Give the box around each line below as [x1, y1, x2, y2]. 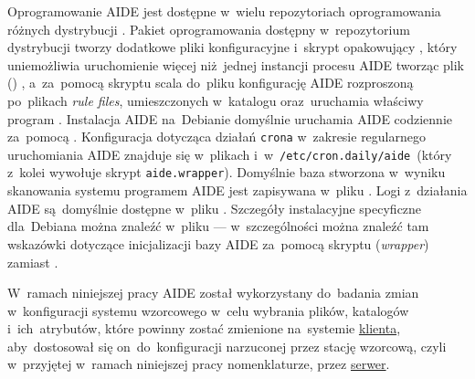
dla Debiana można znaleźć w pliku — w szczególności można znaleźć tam [7, 216, 429, 236]
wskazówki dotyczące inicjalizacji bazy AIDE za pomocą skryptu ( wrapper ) [7, 234, 429, 253]
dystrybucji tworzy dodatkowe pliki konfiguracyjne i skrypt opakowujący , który [7, 37, 458, 57]
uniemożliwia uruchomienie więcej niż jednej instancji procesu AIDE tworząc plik [7, 55, 464, 74]
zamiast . [7, 252, 58, 271]
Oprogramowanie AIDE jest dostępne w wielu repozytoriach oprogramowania [7, 2, 441, 20]
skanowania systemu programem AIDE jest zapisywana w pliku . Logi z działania [7, 181, 468, 200]
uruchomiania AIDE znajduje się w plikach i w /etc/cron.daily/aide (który [7, 144, 452, 163]
